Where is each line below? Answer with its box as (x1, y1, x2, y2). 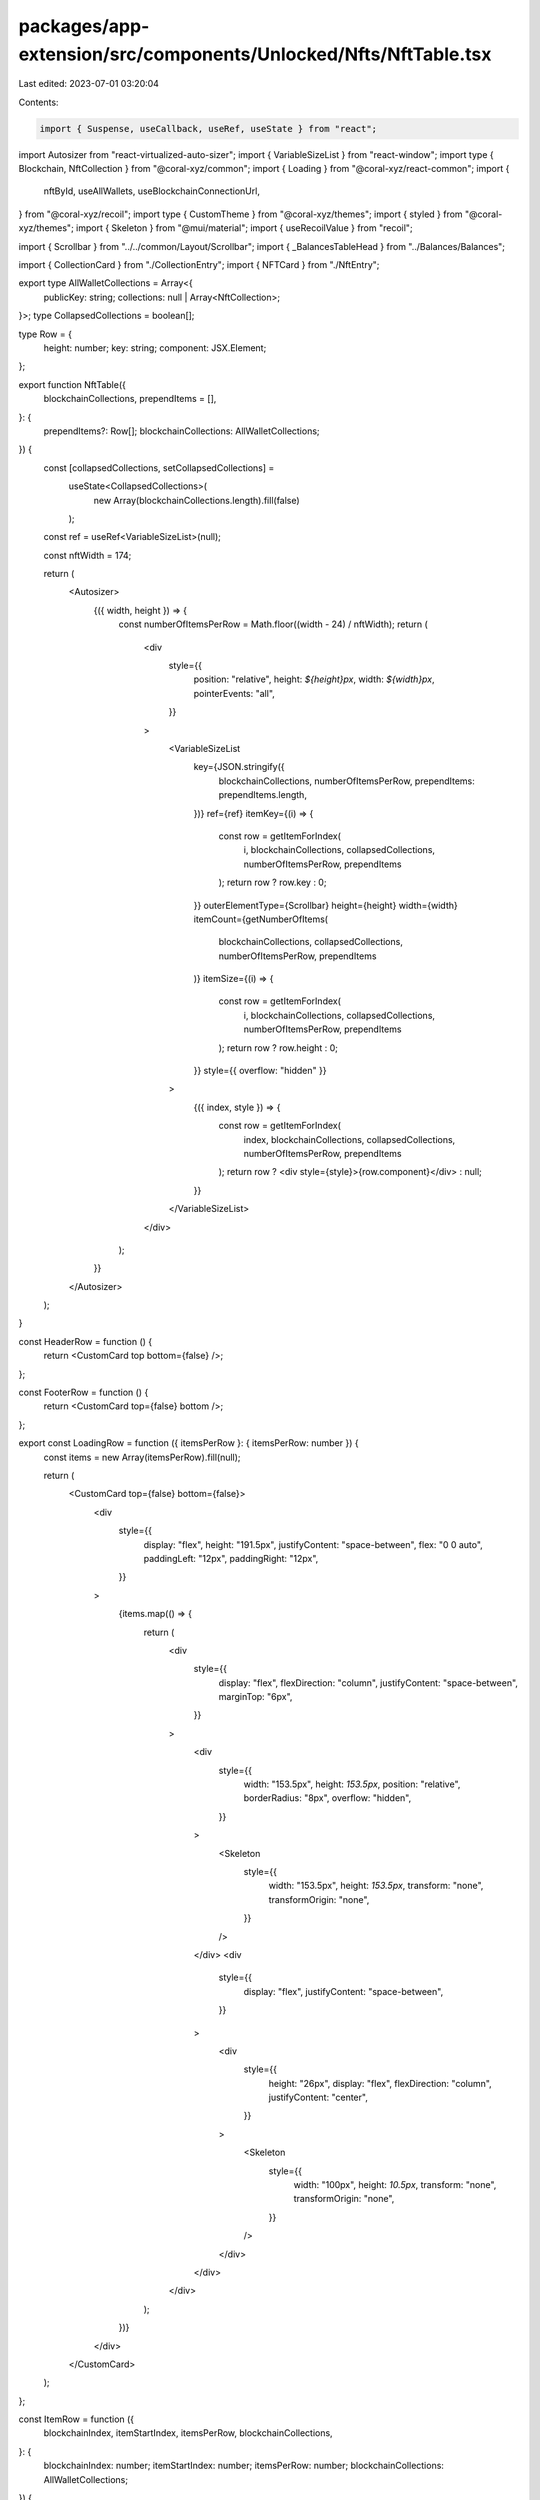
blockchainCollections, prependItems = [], (43, 393, 217, 405)
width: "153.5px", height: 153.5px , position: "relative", (243, 1778, 461, 1790)
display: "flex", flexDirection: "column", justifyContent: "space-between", (218, 1676, 519, 1689)
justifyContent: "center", (268, 2091, 369, 2104)
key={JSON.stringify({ (193, 761, 285, 773)
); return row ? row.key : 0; (218, 876, 327, 889)
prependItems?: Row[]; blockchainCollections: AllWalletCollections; (43, 425, 320, 437)
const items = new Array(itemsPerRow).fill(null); (43, 1451, 241, 1463)
